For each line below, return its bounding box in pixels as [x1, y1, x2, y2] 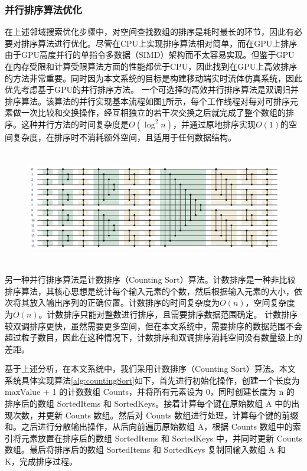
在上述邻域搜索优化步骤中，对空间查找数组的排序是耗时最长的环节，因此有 [5, 25, 294, 38]
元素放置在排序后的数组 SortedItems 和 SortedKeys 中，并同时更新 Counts [21, 431, 302, 444]
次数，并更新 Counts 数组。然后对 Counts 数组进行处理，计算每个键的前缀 [12, 408, 299, 421]
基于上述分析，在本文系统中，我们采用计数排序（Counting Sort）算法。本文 [5, 362, 296, 375]
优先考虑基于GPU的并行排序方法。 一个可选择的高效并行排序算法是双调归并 [5, 83, 299, 96]
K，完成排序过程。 [5, 455, 77, 467]
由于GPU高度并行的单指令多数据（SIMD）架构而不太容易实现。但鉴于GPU [5, 48, 295, 61]
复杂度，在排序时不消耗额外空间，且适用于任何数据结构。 [12, 130, 236, 143]
